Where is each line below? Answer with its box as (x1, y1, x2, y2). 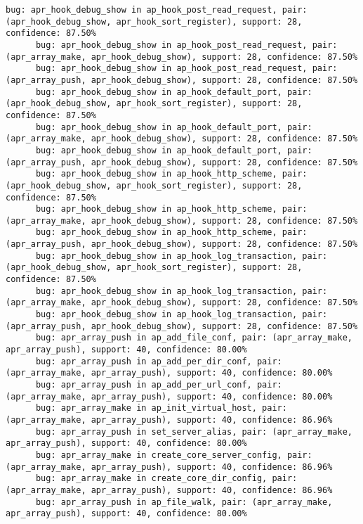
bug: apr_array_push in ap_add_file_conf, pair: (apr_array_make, (35, 333, 352, 343)
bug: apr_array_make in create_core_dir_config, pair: (35, 473, 298, 484)
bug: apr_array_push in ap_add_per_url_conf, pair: (35, 380, 282, 390)
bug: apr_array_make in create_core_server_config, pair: (35, 449, 312, 460)
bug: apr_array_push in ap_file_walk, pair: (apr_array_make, (35, 497, 333, 507)
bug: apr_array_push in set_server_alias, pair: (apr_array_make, (35, 426, 352, 437)
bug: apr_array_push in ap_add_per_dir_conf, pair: (35, 356, 282, 366)
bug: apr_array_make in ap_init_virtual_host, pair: (35, 403, 287, 414)
